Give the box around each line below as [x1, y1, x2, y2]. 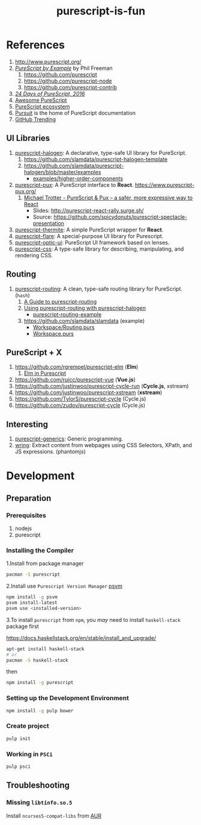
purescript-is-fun [56, 4, 146, 18]
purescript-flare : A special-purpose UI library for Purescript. [14, 232, 164, 239]
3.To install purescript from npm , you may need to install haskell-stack [6, 616, 181, 623]
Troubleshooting [6, 780, 70, 791]
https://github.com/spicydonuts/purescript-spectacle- [53, 213, 188, 221]
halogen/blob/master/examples [23, 168, 101, 175]
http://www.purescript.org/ [14, 58, 82, 65]
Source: [32, 213, 53, 221]
